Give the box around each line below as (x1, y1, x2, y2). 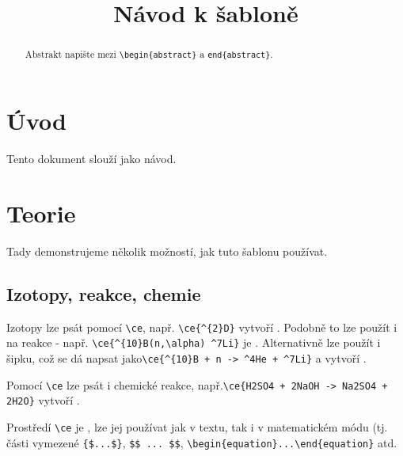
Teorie (6, 197, 76, 230)
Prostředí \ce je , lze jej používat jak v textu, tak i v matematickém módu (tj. (6, 419, 388, 435)
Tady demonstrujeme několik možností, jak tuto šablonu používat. (6, 242, 328, 259)
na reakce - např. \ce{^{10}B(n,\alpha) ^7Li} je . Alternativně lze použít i (6, 334, 381, 351)
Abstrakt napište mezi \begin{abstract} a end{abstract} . (25, 47, 273, 61)
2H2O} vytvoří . (6, 392, 80, 408)
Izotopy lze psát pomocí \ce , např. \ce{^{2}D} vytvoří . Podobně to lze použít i (6, 318, 397, 335)
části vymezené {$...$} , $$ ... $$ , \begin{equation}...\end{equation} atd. (6, 434, 397, 450)
